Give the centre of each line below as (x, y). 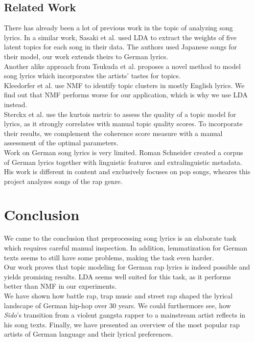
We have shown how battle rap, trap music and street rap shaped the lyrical (118, 295)
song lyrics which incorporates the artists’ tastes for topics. (92, 76)
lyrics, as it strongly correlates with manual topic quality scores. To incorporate (123, 124)
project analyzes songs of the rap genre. (63, 181)
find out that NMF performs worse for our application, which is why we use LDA (126, 95)
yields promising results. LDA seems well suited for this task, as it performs (117, 276)
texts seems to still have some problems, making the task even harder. (109, 257)
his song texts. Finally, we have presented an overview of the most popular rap (122, 324)
